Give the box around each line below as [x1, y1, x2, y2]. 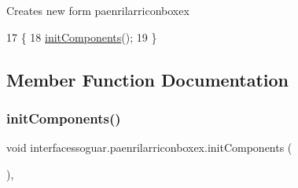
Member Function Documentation [6, 67, 289, 91]
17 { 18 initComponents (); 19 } [6, 28, 157, 45]
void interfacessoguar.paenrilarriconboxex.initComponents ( [6, 139, 292, 156]
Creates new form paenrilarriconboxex [6, 2, 189, 18]
